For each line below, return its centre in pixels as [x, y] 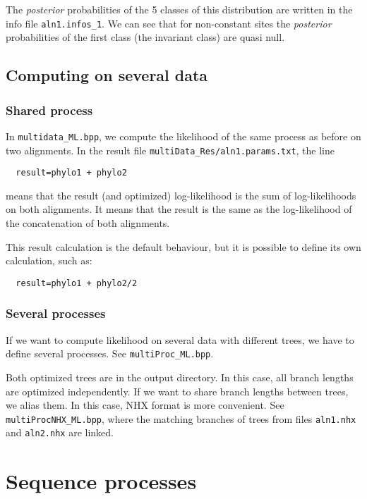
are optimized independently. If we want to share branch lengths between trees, [177, 391]
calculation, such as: [49, 260]
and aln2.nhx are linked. [60, 432]
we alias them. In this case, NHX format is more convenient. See [145, 405]
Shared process [49, 110]
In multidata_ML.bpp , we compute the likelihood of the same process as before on [183, 136]
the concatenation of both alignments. [88, 223]
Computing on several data [107, 75]
